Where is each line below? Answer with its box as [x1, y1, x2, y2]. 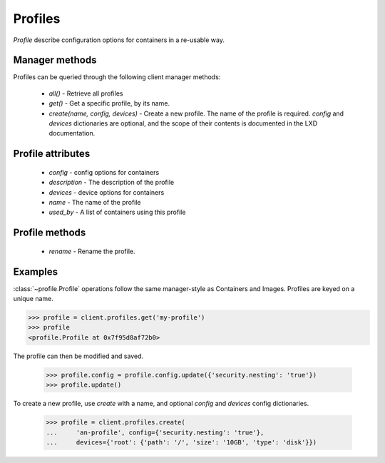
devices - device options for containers [48, 188, 165, 196]
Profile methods [13, 227, 86, 239]
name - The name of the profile [48, 198, 142, 206]
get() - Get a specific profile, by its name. [48, 99, 170, 108]
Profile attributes [13, 148, 91, 160]
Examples [13, 265, 58, 278]
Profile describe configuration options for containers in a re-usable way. [13, 36, 225, 44]
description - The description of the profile [48, 178, 175, 187]
